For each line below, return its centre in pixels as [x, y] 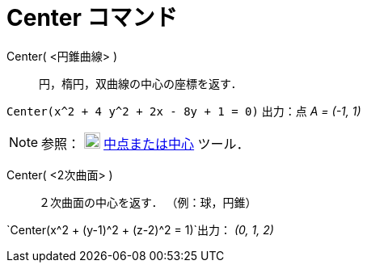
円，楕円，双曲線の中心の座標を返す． [141, 83]
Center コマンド [92, 18]
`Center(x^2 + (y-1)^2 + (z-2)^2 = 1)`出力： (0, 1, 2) [140, 229]
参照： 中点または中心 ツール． [146, 143]
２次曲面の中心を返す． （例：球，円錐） [148, 202]
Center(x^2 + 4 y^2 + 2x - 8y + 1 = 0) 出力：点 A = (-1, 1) [184, 111]
